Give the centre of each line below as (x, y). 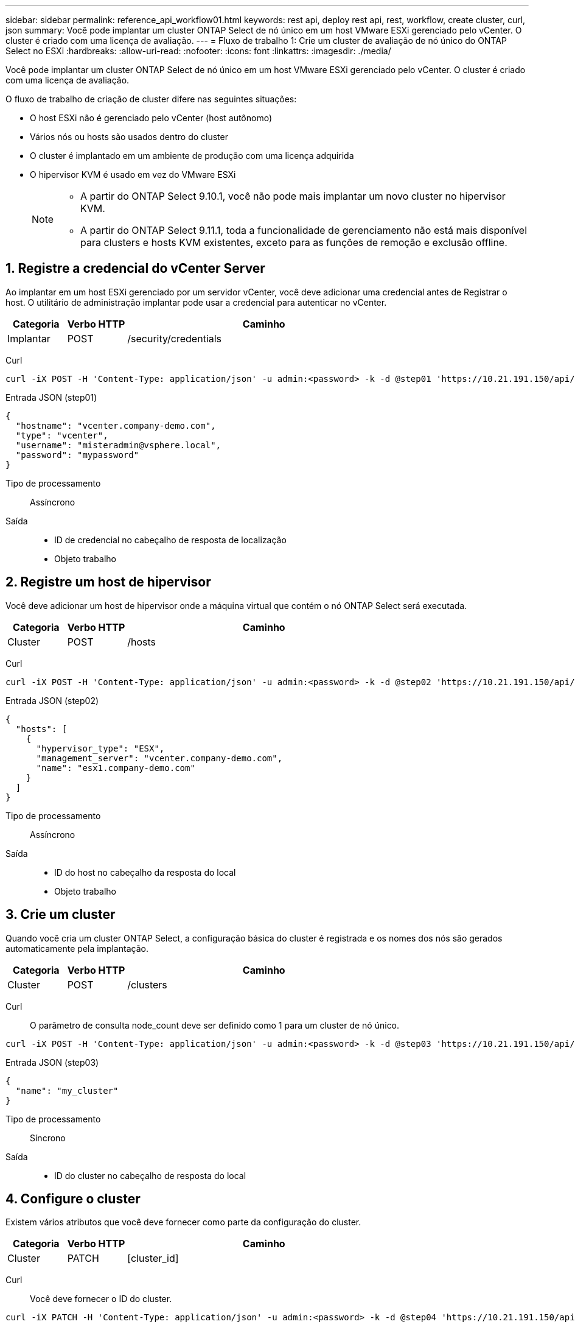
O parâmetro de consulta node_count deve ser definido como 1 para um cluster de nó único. (215, 1025)
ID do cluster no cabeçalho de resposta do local (150, 1175)
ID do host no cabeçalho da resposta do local (145, 872)
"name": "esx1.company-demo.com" (116, 768)
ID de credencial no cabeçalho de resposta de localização (170, 540)
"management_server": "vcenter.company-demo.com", (159, 758)
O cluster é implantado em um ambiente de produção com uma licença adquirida (192, 156)
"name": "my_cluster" (67, 1090)
